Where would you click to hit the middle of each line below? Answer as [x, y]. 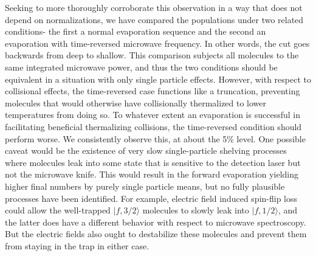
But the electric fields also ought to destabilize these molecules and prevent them [156, 234]
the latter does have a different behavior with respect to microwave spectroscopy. [156, 222]
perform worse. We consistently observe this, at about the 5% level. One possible [155, 138]
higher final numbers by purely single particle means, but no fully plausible [145, 186]
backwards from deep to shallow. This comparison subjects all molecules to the [152, 55]
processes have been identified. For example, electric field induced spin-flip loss [151, 198]
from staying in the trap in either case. [77, 245]
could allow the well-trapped [58, 210]
